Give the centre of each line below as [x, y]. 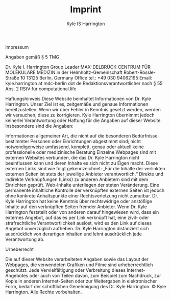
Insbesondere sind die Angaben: [40, 126]
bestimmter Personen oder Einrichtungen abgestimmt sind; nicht [73, 141]
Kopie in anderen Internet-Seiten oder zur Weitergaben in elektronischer [81, 281]
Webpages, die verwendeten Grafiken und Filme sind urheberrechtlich [79, 265]
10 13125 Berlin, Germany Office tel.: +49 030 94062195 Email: [86, 77]
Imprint [86, 9]
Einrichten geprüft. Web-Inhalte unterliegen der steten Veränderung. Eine [82, 185]
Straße [12, 77]
